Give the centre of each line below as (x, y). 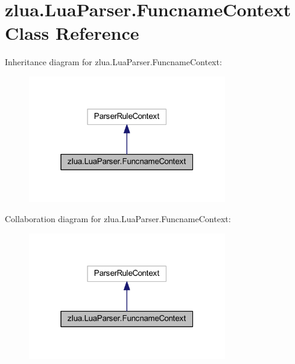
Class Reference (72, 33)
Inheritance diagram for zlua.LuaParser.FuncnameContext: (113, 62)
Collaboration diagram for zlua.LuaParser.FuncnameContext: (118, 219)
